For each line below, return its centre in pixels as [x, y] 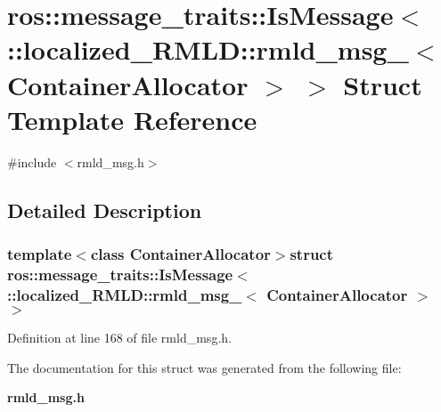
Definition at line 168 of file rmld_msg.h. [119, 338]
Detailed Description [105, 210]
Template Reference [132, 119]
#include [32, 162]
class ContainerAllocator [180, 253]
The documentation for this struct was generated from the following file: [204, 367]
